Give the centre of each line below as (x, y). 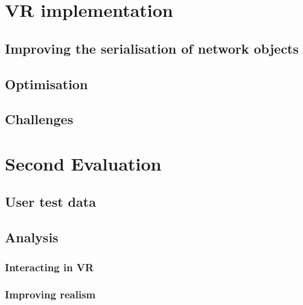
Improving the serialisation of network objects (152, 48)
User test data (50, 202)
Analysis (32, 237)
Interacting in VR (49, 267)
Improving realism (50, 294)
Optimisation (46, 83)
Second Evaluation (83, 163)
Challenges (39, 119)
